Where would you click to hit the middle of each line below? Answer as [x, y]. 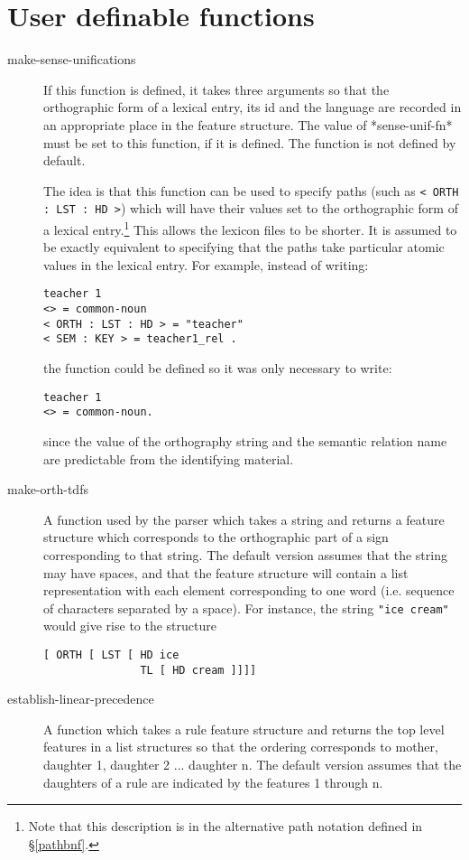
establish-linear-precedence [81, 699]
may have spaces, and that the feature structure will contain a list [226, 572]
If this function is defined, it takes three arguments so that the [216, 89]
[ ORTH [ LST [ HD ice [111, 654]
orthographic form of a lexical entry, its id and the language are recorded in [253, 107]
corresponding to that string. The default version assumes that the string [245, 554]
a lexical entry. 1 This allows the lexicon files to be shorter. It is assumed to [250, 228]
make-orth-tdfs [48, 489]
